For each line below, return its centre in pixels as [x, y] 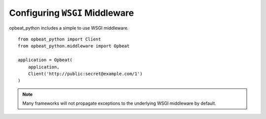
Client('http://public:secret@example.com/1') [85, 74]
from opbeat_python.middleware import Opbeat [74, 46]
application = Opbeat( [45, 60]
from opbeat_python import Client [59, 39]
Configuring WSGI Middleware [71, 13]
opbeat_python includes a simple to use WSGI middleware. [69, 28]
